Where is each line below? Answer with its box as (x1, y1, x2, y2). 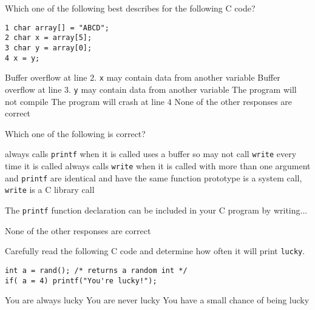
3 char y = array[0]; (5, 43, 92, 52)
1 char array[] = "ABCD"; (5, 23, 109, 32)
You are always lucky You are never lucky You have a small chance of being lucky (5, 294, 310, 306)
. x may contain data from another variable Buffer (94, 71, 280, 84)
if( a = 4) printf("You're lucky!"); (5, 276, 157, 285)
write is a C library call (5, 183, 95, 196)
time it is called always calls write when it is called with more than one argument (5, 159, 311, 172)
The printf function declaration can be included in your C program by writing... (5, 203, 308, 216)
